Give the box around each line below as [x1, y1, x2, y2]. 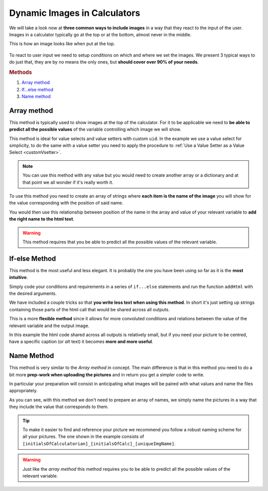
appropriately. [9, 388, 38, 394]
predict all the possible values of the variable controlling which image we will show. [9, 127, 181, 133]
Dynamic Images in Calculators [9, 7, 140, 18]
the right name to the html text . [9, 216, 74, 222]
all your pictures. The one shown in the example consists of [22, 433, 144, 439]
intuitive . [9, 275, 28, 281]
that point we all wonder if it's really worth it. [22, 179, 114, 185]
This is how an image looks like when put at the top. [9, 41, 115, 47]
